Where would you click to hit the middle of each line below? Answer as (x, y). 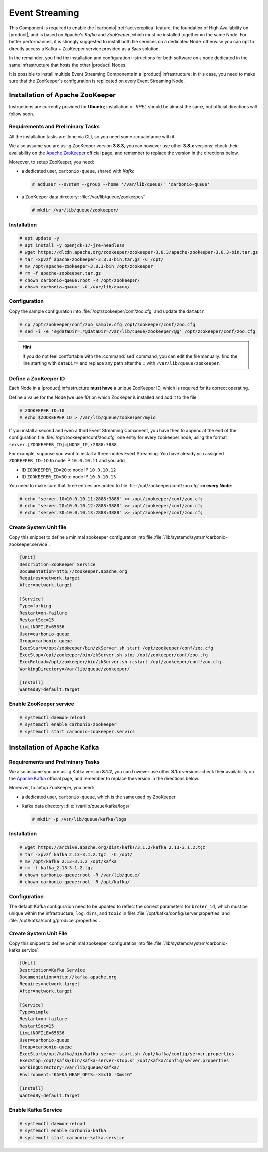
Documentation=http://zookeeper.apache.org (73, 571)
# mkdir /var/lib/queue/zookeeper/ (75, 210)
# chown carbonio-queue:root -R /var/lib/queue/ (80, 875)
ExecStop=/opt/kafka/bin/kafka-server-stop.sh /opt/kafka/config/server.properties (124, 1060)
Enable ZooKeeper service (42, 704)
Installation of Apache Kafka (54, 747)
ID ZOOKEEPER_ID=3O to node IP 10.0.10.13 (69, 477)
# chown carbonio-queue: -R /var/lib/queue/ (75, 287)
